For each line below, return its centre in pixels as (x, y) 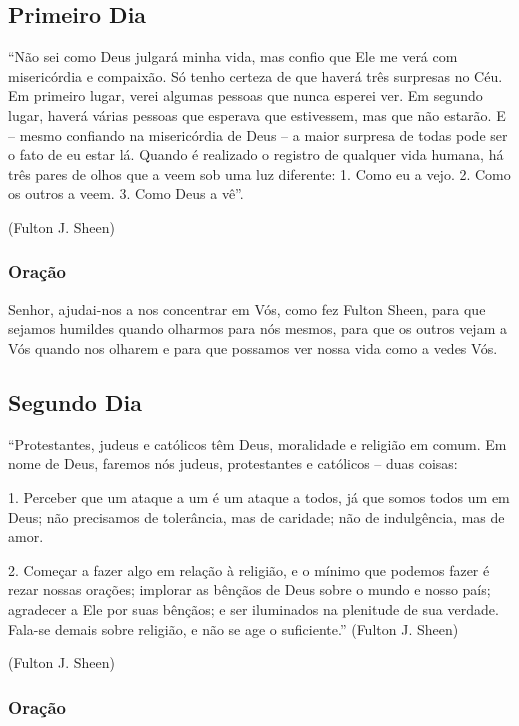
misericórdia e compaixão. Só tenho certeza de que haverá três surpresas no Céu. (255, 75)
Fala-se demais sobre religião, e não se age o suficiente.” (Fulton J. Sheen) (233, 628)
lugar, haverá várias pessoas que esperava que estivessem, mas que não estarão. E (257, 114)
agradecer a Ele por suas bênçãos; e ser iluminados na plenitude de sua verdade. (253, 608)
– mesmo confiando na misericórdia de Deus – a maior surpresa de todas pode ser (258, 134)
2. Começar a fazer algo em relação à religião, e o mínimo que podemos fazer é (249, 569)
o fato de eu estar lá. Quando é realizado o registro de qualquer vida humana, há (256, 154)
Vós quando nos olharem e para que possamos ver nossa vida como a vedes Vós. (253, 347)
